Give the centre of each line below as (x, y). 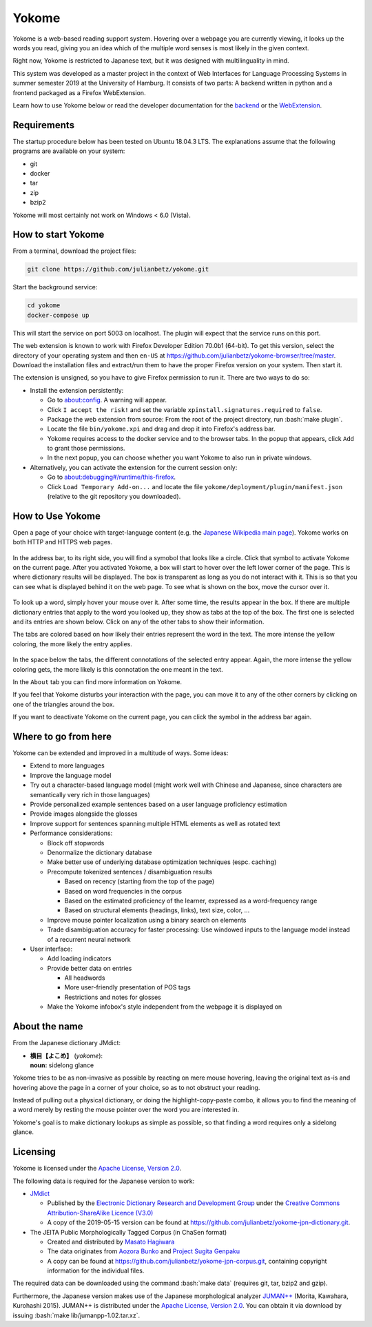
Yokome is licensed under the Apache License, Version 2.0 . (97, 1169)
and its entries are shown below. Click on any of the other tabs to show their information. (138, 622)
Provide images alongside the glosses (84, 814)
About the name (48, 1027)
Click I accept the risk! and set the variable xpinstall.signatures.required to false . (185, 409)
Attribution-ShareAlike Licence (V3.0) (100, 1213)
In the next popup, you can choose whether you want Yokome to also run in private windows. (179, 457)
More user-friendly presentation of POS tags (127, 987)
